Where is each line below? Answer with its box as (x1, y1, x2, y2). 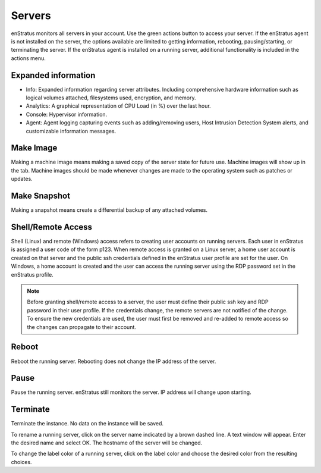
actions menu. (11, 54, 46, 62)
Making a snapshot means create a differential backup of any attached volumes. (11, 206, 208, 214)
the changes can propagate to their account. (27, 323, 137, 330)
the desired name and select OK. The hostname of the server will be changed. (11, 439, 203, 446)
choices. (11, 458, 32, 465)
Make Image (11, 143, 58, 153)
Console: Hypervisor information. (26, 111, 108, 118)
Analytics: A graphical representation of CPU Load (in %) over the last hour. (26, 102, 211, 109)
